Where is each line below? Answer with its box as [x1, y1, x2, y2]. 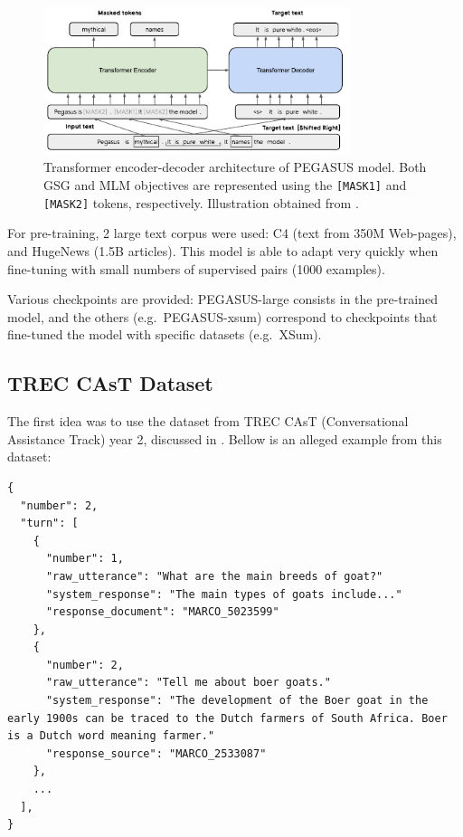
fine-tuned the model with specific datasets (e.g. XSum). [7, 325, 322, 344]
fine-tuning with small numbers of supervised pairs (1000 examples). [7, 259, 385, 278]
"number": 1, [45, 552, 124, 566]
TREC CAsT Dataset [7, 369, 213, 397]
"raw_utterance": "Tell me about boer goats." [45, 676, 331, 690]
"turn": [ [20, 517, 79, 530]
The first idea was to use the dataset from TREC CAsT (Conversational [7, 412, 409, 431]
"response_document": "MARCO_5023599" [45, 605, 279, 619]
